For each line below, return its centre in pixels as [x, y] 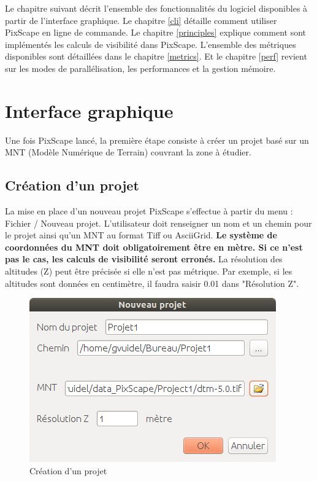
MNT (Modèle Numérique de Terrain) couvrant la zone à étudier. [128, 152]
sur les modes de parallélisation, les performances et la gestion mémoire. [140, 68]
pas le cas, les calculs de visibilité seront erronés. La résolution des [144, 259]
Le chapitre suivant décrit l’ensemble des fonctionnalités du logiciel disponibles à [156, 8]
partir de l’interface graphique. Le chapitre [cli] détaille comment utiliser [141, 20]
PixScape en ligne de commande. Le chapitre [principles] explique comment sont [156, 32]
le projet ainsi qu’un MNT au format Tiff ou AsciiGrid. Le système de [141, 235]
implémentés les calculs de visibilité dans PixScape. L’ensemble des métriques [151, 44]
